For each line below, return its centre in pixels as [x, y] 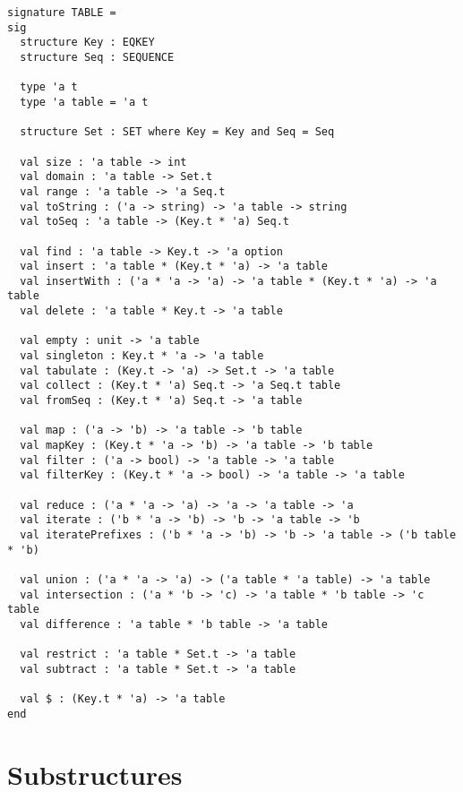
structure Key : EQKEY [87, 43]
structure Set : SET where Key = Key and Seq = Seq [177, 132]
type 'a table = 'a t [84, 102]
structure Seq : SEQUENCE [97, 57]
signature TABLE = [62, 13]
